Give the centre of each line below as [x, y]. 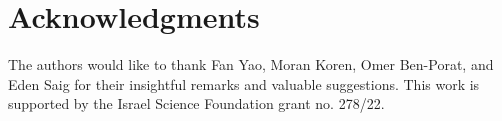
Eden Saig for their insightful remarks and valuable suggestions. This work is [244, 83]
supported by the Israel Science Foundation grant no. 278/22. [196, 103]
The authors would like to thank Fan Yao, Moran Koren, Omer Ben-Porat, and [251, 64]
